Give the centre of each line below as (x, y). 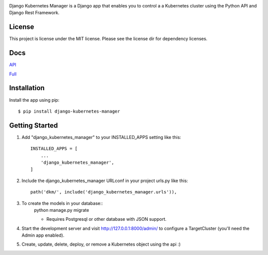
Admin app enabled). (43, 235)
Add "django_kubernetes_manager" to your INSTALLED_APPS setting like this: (101, 137)
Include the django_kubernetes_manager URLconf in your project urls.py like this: (105, 181)
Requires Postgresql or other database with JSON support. (106, 219)
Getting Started (33, 125)
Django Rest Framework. (34, 13)
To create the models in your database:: (62, 203)
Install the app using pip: (34, 100)
